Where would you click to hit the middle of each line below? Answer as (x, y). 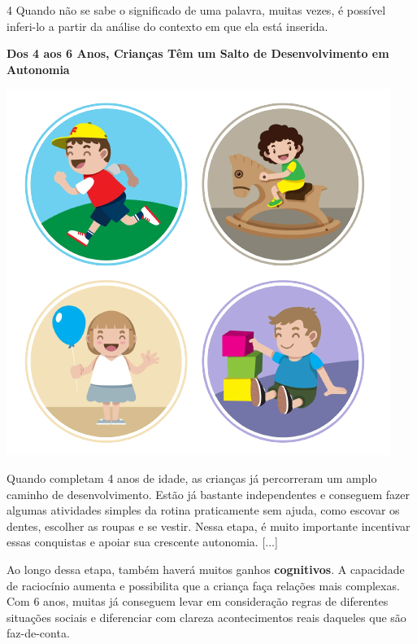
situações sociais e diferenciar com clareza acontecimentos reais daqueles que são (206, 617)
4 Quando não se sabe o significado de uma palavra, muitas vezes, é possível (196, 10)
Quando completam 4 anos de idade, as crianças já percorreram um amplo (192, 478)
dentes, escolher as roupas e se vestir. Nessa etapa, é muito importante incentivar (208, 526)
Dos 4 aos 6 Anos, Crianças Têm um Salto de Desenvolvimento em (198, 53)
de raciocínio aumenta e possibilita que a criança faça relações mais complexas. (203, 585)
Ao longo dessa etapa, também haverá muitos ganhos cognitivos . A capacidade (206, 569)
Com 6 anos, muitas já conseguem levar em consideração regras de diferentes (198, 601)
